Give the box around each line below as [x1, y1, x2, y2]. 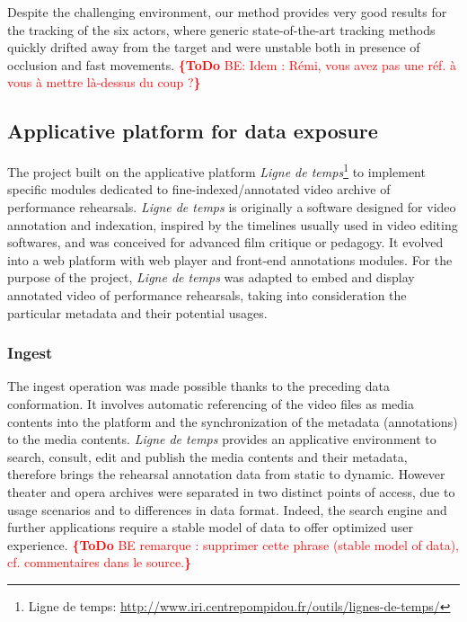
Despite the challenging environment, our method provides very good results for [7, 3, 447, 21]
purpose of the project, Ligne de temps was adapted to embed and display [7, 268, 415, 287]
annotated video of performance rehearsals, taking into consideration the [7, 285, 407, 304]
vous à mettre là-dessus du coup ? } [7, 73, 201, 92]
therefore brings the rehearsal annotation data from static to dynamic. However [7, 465, 445, 484]
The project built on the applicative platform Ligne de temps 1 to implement [7, 160, 426, 181]
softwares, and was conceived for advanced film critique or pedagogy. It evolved [7, 233, 444, 252]
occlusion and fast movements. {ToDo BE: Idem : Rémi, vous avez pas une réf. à [7, 55, 456, 74]
